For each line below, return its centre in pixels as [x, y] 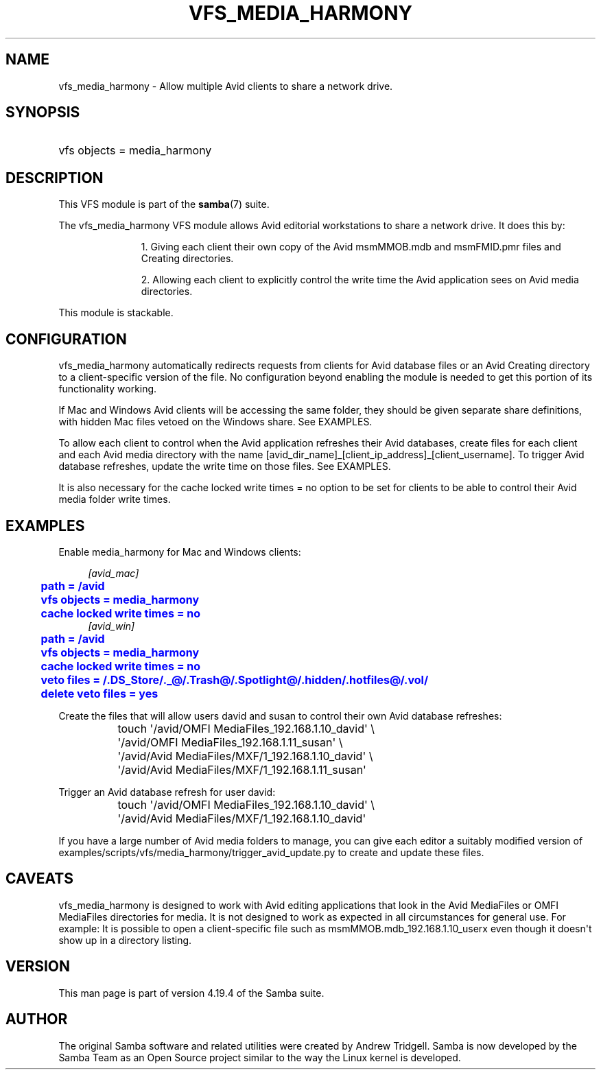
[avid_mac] [114, 573]
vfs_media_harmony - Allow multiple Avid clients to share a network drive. [226, 86]
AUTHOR [37, 1019]
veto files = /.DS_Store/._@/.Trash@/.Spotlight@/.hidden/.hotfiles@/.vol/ [235, 680]
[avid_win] [111, 626]
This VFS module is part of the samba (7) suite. [164, 204]
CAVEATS [39, 879]
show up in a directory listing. [125, 940]
